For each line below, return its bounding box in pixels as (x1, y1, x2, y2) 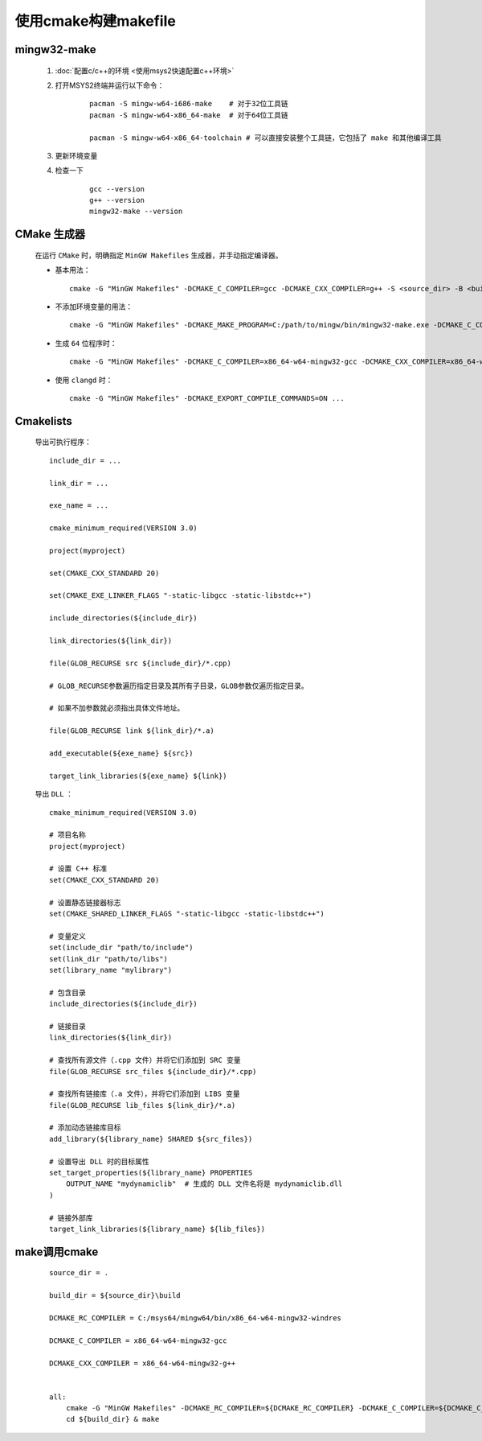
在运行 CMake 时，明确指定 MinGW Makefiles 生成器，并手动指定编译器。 (35, 250, 283, 260)
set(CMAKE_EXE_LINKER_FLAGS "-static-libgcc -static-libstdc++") (49, 591, 312, 600)
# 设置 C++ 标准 (49, 864, 108, 873)
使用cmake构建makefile (14, 12, 176, 30)
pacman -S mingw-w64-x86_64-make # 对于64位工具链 (89, 110, 288, 120)
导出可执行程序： (35, 437, 92, 447)
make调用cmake (14, 1245, 99, 1258)
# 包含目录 (49, 988, 86, 997)
